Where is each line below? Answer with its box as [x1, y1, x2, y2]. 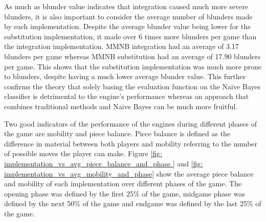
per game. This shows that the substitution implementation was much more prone [4, 61, 261, 71]
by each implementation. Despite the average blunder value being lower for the [4, 21, 251, 32]
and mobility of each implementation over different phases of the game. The [4, 178, 242, 189]
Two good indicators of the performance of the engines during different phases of [4, 118, 257, 129]
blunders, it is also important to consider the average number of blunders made [4, 11, 253, 21]
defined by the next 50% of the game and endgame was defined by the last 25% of [4, 198, 261, 209]
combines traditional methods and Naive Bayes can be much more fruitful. [4, 101, 238, 111]
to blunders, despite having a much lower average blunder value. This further [4, 71, 246, 82]
